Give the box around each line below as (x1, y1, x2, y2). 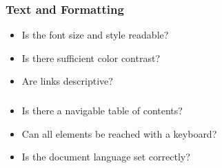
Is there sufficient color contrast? (21, 50, 160, 65)
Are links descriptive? (21, 74, 113, 88)
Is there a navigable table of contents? (21, 103, 183, 117)
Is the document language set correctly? (21, 149, 190, 164)
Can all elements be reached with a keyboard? (21, 126, 217, 140)
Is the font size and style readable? (21, 28, 169, 42)
